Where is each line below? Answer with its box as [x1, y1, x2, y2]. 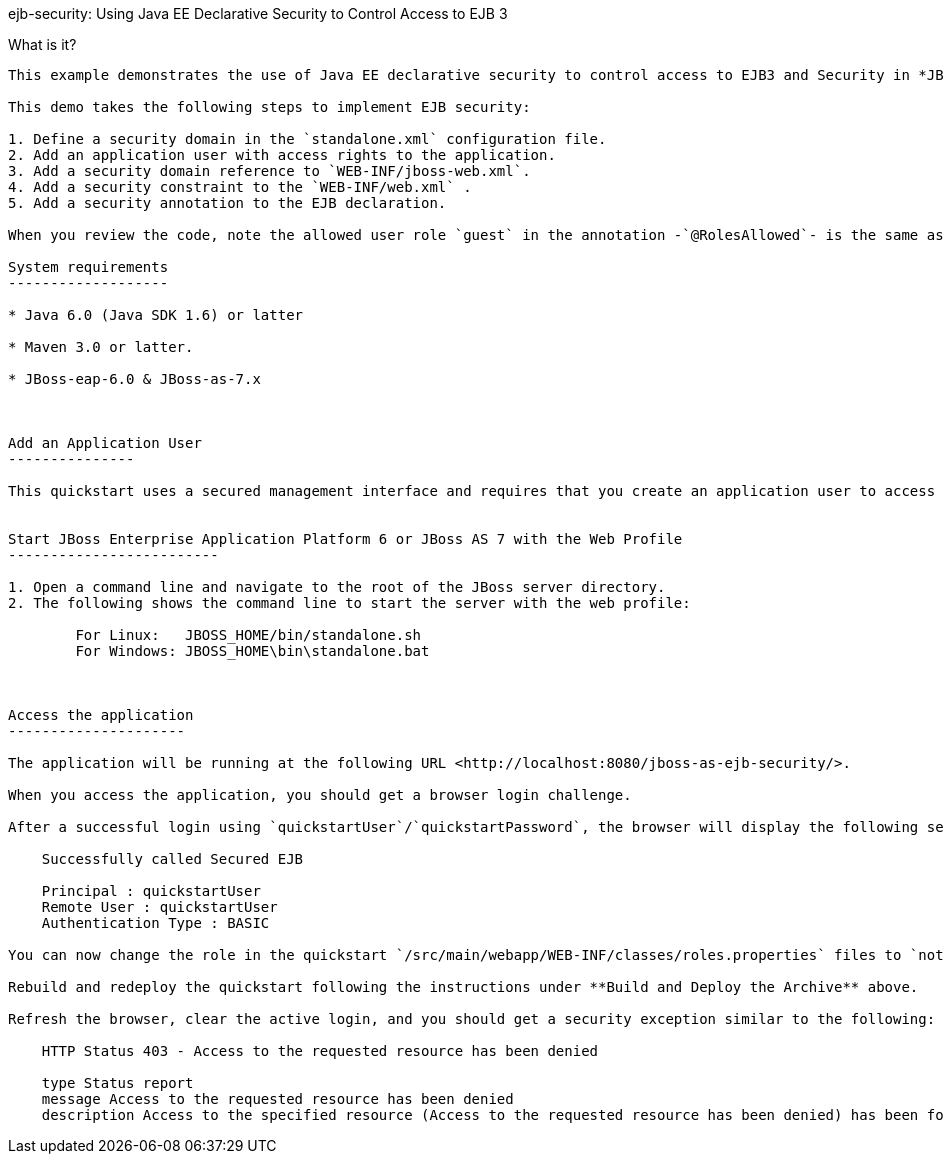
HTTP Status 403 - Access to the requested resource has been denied [41, 1043, 599, 1059]
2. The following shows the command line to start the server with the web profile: [8, 595, 691, 611]
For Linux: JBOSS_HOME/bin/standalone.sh [75, 627, 422, 643]
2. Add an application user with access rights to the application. [8, 147, 556, 163]
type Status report [41, 1075, 194, 1091]
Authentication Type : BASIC [41, 915, 270, 931]
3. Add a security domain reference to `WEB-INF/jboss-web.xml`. [8, 163, 531, 179]
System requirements [8, 259, 169, 275]
